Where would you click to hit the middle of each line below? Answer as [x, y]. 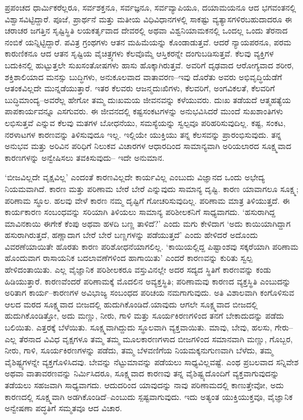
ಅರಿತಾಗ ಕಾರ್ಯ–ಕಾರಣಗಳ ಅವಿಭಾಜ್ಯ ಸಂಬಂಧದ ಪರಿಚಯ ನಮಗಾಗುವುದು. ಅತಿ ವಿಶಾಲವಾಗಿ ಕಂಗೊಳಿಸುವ [149, 292]
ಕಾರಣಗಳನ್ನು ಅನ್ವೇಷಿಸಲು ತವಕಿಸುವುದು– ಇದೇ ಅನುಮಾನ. [85, 157]
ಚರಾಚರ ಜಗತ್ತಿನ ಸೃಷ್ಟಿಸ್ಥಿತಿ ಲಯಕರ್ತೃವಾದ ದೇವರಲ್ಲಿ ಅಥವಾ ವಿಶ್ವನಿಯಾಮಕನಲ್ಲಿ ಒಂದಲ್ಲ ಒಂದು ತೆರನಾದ [146, 30]
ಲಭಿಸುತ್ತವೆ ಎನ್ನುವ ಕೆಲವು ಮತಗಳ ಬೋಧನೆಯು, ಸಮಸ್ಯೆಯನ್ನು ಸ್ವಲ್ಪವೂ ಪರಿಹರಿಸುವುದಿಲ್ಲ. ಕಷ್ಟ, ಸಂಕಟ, [145, 122]
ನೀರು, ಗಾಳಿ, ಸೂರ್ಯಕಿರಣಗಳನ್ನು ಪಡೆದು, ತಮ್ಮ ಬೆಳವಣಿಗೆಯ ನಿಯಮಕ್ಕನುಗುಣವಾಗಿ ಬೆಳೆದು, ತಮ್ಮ [139, 350]
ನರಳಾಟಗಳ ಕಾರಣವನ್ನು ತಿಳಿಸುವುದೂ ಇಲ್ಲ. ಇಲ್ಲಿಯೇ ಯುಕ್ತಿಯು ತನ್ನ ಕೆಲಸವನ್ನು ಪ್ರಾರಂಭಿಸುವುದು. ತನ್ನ [143, 134]
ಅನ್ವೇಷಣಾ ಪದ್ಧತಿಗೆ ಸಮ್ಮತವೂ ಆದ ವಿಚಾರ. [64, 408]
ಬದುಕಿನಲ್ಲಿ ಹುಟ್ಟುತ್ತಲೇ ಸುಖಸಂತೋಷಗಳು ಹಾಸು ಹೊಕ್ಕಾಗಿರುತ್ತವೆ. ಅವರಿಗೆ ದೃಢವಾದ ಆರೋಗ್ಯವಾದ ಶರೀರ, [149, 65]
